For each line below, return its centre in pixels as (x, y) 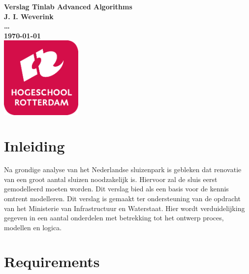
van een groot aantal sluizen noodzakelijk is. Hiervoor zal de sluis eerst (111, 179)
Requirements (52, 261)
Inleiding (34, 146)
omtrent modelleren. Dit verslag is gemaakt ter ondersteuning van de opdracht (122, 198)
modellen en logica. (33, 227)
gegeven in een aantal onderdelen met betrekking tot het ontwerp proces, (114, 218)
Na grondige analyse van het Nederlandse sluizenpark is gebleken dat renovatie (123, 169)
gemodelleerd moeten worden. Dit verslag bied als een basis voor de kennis (116, 189)
